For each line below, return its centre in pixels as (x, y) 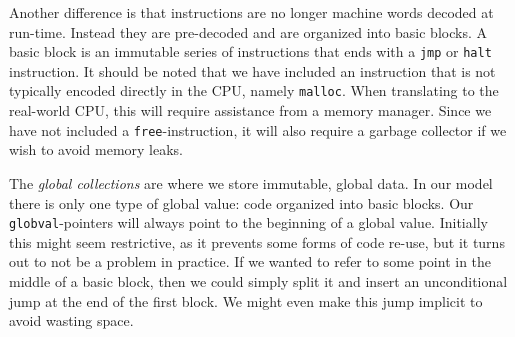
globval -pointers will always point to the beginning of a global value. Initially (248, 222)
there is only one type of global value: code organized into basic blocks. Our (241, 202)
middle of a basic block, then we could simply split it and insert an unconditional (258, 280)
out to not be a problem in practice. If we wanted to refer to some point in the (250, 261)
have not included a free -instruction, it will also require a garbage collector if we (258, 129)
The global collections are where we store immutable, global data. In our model (251, 182)
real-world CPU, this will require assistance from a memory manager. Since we (250, 110)
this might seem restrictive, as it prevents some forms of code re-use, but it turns (257, 241)
